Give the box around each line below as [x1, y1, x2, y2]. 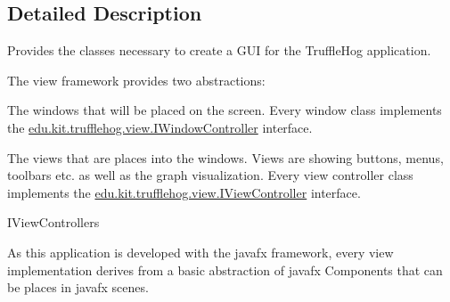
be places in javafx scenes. [7, 278, 149, 297]
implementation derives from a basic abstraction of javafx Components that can [7, 260, 443, 279]
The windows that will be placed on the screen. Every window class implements [7, 101, 442, 119]
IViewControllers [7, 213, 100, 232]
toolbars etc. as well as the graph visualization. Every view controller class [7, 166, 413, 184]
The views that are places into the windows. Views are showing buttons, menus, [7, 148, 444, 167]
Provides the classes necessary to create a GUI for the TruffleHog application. [7, 41, 431, 60]
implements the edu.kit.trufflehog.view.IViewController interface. [7, 183, 361, 201]
